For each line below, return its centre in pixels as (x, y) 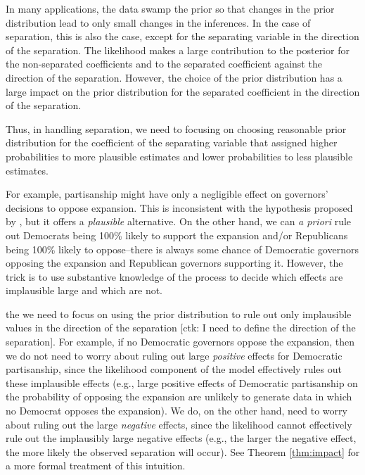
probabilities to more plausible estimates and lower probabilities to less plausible (179, 156)
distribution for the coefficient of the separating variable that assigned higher (172, 142)
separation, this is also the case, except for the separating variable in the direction (182, 36)
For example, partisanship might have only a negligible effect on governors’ (167, 194)
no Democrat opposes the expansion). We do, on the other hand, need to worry (177, 411)
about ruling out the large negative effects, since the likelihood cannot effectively (179, 424)
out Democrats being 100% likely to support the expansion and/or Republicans (177, 235)
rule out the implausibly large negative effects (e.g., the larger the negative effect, (181, 438)
